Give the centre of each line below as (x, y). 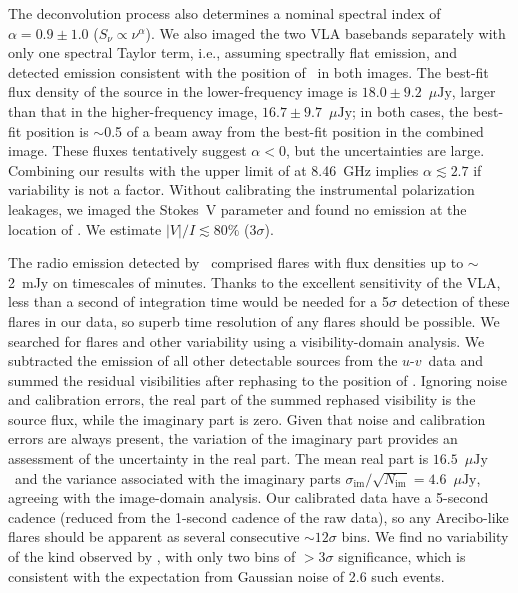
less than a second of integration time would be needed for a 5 (199, 301)
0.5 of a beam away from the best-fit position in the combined (294, 130)
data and (456, 360)
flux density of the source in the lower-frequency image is (183, 91)
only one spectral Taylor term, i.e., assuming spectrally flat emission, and (233, 52)
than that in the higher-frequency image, (133, 110)
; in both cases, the (410, 110)
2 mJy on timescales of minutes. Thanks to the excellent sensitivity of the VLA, (254, 281)
